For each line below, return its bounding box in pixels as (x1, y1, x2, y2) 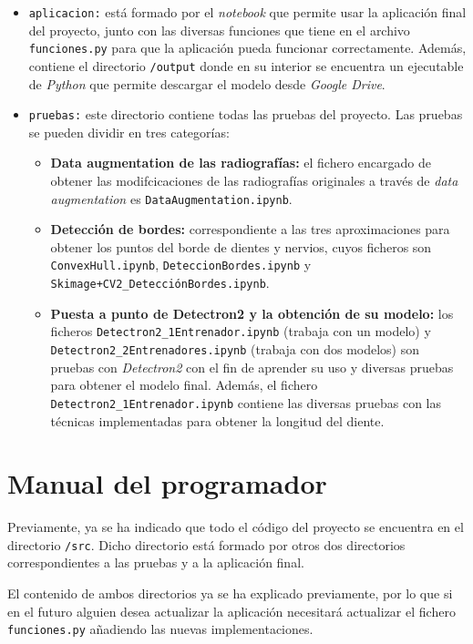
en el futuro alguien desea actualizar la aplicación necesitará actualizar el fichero (7, 601, 456, 620)
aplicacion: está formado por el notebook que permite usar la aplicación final (28, 3, 467, 21)
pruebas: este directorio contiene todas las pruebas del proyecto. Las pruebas (28, 105, 463, 124)
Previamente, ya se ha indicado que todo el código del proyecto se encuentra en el (7, 517, 464, 537)
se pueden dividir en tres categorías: (28, 122, 230, 141)
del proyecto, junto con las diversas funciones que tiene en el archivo (28, 20, 410, 39)
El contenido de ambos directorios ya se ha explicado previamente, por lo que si (7, 584, 453, 603)
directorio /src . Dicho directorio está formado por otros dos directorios (7, 535, 406, 554)
